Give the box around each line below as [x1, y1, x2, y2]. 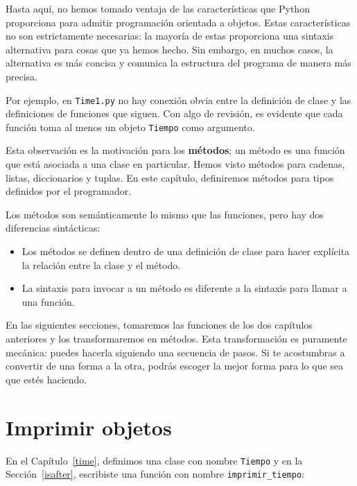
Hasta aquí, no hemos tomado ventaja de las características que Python [6, 1, 310, 15]
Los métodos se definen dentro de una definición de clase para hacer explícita [21, 244, 350, 259]
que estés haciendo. [6, 372, 87, 386]
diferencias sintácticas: [6, 220, 101, 235]
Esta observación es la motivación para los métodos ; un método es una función [6, 143, 345, 157]
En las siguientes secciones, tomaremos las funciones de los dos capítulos [6, 318, 313, 332]
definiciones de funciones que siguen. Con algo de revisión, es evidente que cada [6, 106, 343, 121]
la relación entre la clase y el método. [21, 257, 181, 272]
